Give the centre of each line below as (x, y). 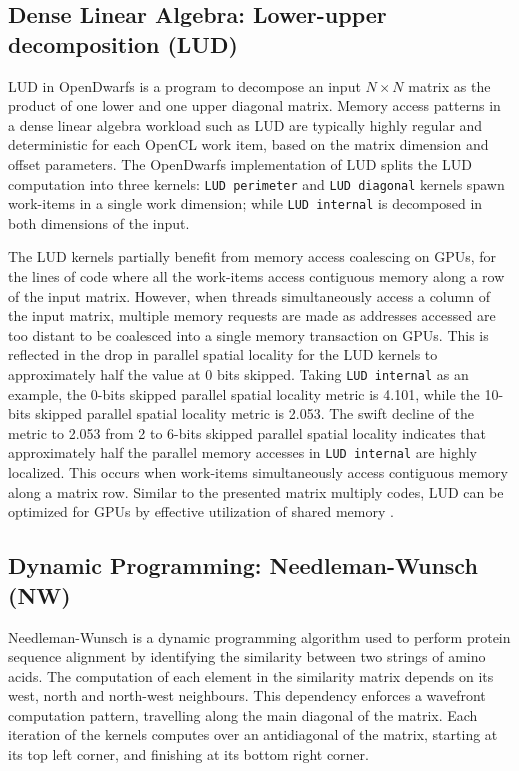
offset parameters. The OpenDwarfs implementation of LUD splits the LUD (240, 163)
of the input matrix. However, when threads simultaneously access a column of (249, 295)
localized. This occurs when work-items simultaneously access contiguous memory (258, 472)
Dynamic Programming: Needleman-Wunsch (243, 565)
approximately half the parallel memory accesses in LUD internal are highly (242, 452)
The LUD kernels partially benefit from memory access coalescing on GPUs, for (252, 256)
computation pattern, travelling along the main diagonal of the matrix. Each (243, 714)
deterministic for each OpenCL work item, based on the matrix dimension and (248, 144)
